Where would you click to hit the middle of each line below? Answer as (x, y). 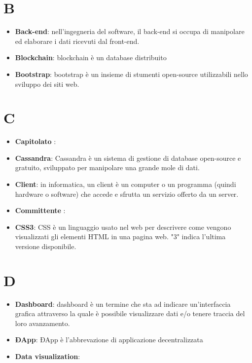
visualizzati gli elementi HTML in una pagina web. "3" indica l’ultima (120, 236)
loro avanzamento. (42, 323)
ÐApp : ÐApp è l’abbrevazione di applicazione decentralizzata (109, 340)
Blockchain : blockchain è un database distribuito (91, 57)
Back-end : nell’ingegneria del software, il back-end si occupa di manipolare (130, 31)
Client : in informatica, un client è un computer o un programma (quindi (126, 184)
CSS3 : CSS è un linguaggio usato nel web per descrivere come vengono (123, 227)
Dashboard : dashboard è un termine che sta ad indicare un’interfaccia (123, 304)
